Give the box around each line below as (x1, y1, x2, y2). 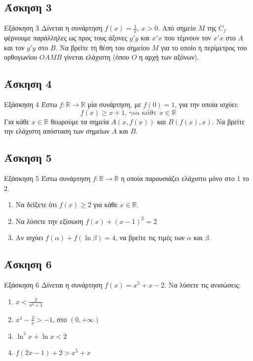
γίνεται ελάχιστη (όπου (64, 52, 130, 62)
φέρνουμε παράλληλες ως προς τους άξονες (4, 33, 127, 43)
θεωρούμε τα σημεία (50, 116, 109, 126)
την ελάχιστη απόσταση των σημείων (4, 126, 109, 136)
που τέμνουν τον (164, 33, 211, 43)
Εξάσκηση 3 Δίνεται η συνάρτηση (4, 23, 103, 33)
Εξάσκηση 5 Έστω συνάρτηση (4, 173, 91, 183)
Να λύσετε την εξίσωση (15, 216, 83, 226)
